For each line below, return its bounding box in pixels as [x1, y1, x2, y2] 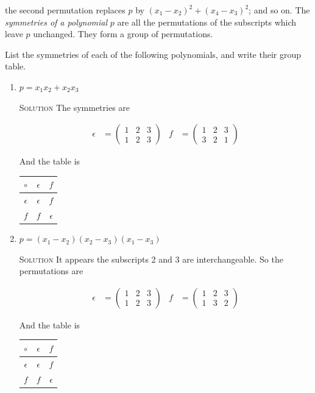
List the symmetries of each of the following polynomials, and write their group [5, 48, 301, 60]
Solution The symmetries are [19, 101, 130, 113]
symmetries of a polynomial [5, 15, 108, 28]
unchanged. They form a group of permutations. [33, 27, 213, 40]
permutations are [19, 264, 83, 277]
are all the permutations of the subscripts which [117, 15, 297, 28]
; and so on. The [249, 4, 310, 16]
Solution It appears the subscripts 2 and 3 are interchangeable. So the [19, 252, 283, 265]
